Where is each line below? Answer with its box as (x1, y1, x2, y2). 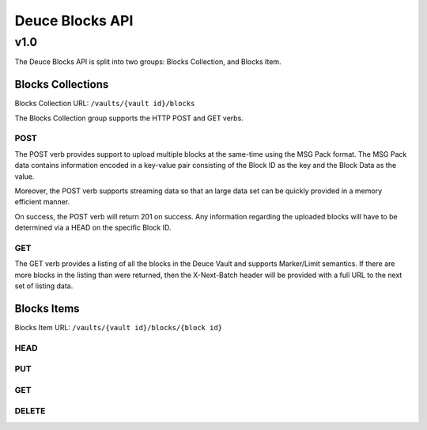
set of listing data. (14, 281, 74, 291)
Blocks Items (14, 302, 80, 315)
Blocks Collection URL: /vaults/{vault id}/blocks (14, 99, 195, 108)
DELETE (14, 405, 46, 417)
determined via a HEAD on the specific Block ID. (14, 223, 172, 233)
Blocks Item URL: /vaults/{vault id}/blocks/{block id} (14, 323, 223, 332)
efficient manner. (14, 197, 70, 207)
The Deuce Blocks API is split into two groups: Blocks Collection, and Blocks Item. (14, 57, 282, 67)
